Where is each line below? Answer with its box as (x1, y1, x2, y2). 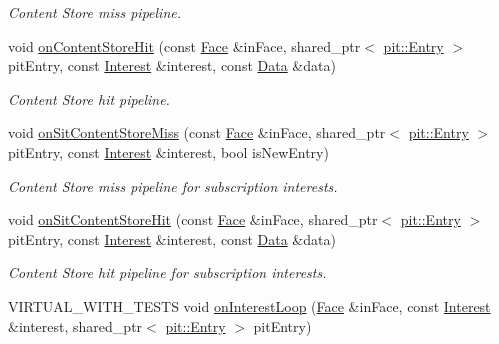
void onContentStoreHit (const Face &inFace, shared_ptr (8, 35, 361, 56)
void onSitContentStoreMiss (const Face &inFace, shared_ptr (8, 122, 386, 143)
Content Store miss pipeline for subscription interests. (8, 175, 338, 196)
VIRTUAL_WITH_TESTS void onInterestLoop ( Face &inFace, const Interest (8, 295, 491, 316)
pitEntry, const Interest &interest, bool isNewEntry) (8, 141, 329, 162)
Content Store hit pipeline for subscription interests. (8, 262, 327, 283)
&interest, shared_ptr (8, 315, 143, 336)
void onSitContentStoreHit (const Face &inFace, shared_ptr (8, 209, 378, 230)
